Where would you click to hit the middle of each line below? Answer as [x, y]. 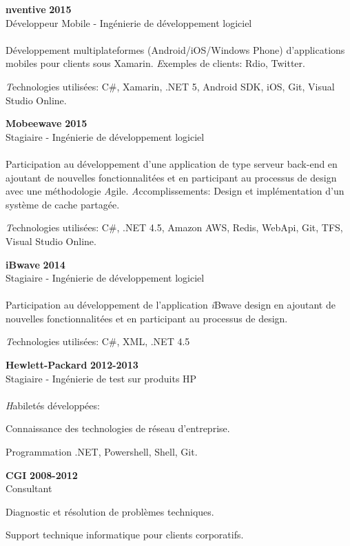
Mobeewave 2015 [47, 123]
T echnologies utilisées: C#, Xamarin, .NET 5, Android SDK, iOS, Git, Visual [170, 86]
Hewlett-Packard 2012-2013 [72, 365]
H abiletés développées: [53, 405]
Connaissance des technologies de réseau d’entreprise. [118, 428]
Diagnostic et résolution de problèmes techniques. [110, 511]
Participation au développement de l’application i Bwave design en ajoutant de [171, 305]
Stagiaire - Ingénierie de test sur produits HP [101, 378]
